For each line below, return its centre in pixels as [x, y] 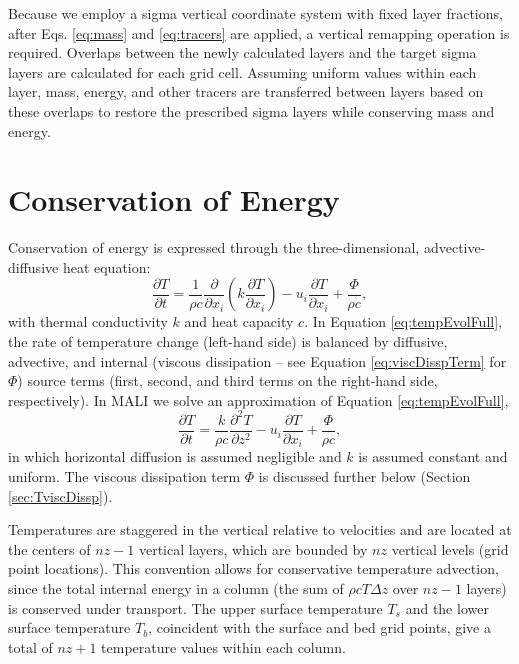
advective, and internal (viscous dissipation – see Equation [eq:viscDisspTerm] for [257, 360]
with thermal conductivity [88, 321]
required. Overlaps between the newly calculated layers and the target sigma [242, 52]
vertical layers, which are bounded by [253, 548]
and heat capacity [239, 321]
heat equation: [106, 266]
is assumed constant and [433, 456]
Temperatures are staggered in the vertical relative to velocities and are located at [260, 529]
